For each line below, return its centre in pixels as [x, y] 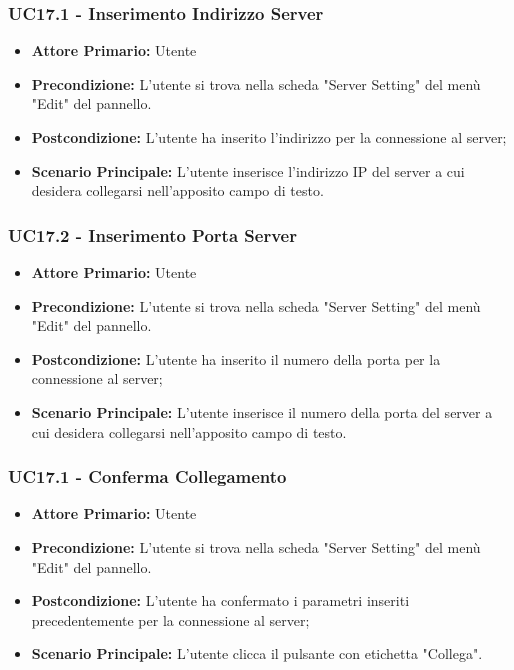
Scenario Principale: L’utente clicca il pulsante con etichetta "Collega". [257, 653]
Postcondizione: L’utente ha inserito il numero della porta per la [236, 358]
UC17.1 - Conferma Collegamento [147, 476]
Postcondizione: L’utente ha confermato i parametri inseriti [220, 600]
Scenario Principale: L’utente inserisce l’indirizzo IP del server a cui [248, 170]
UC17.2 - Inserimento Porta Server [152, 234]
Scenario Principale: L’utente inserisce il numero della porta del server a [262, 411]
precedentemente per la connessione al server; [170, 619]
